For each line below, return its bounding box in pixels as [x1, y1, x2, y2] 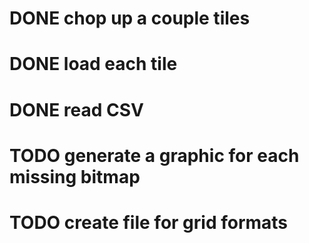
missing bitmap [9, 165, 141, 188]
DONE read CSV [9, 98, 144, 121]
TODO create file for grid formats [9, 211, 289, 234]
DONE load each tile [9, 53, 178, 76]
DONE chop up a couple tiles [9, 7, 251, 30]
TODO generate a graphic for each [9, 144, 300, 167]
